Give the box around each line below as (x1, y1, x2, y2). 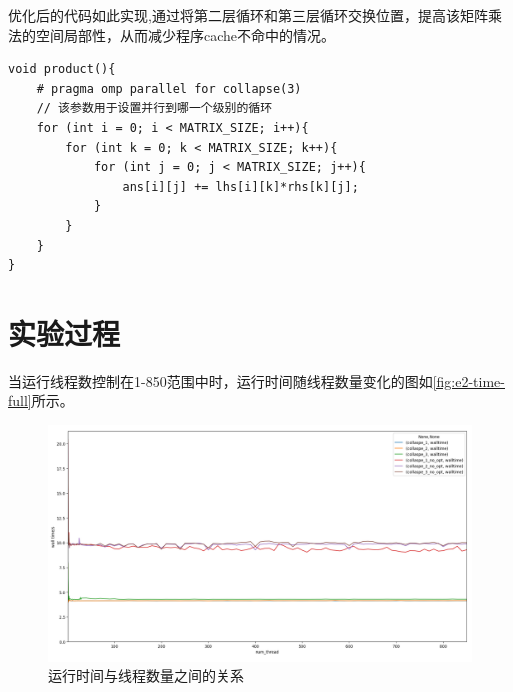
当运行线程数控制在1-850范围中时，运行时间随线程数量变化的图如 (8, 370, 433, 391)
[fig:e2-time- (432, 370, 505, 391)
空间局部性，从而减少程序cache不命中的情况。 (35, 24, 336, 45)
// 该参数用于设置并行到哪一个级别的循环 (36, 101, 273, 116)
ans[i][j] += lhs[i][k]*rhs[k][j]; (122, 179, 359, 194)
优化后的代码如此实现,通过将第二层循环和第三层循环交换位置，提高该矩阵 (8, 5, 488, 25)
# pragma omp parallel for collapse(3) (36, 81, 302, 96)
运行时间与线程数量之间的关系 (48, 665, 244, 686)
